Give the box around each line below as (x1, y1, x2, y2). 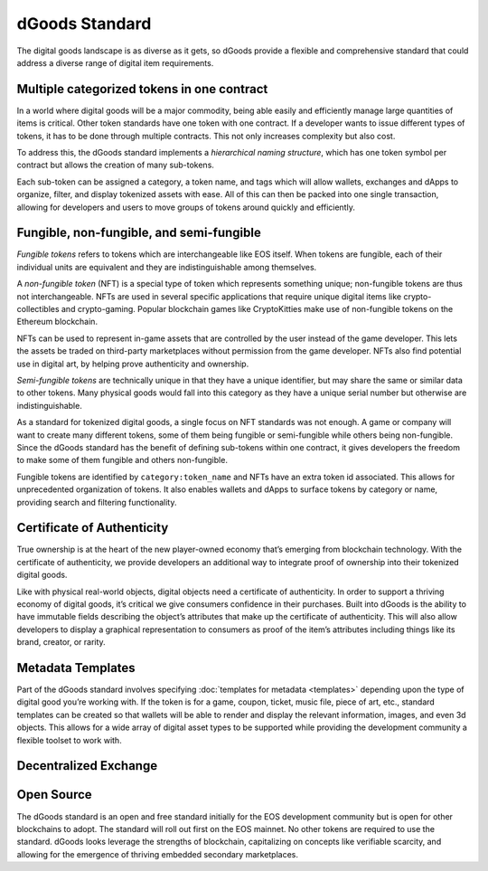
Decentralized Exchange (16, 758, 158, 773)
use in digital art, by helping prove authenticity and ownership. (16, 358, 249, 369)
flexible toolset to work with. (16, 734, 122, 745)
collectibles (16, 304, 60, 315)
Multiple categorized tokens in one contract (16, 81, 268, 97)
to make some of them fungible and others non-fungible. (16, 455, 228, 466)
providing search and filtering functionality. (16, 497, 177, 507)
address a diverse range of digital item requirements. (16, 57, 214, 68)
